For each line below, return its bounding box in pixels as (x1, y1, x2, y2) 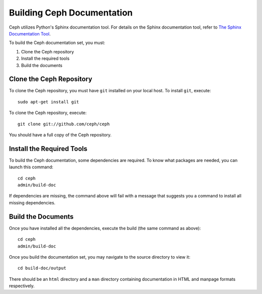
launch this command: (9, 164, 53, 170)
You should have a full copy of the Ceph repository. (9, 131, 112, 138)
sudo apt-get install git (17, 99, 80, 104)
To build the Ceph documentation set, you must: (9, 40, 105, 46)
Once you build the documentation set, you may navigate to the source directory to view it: (9, 254, 191, 260)
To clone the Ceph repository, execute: (9, 110, 87, 116)
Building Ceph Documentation (9, 7, 133, 18)
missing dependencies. (9, 199, 56, 206)
